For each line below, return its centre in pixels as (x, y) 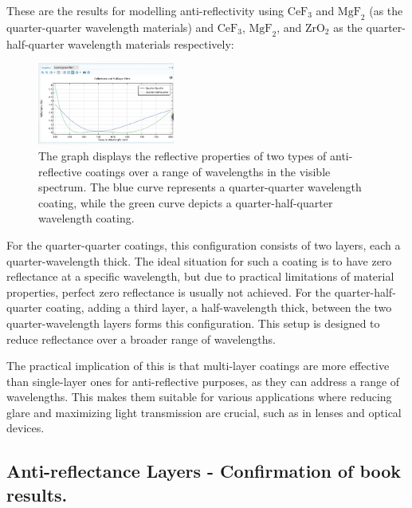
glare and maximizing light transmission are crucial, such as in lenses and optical (204, 412)
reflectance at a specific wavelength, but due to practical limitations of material (200, 276)
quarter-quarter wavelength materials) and (110, 27)
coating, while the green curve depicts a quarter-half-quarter (186, 202)
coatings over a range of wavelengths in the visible (208, 171)
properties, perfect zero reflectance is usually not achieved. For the (169, 291)
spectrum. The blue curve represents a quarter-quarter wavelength (200, 187)
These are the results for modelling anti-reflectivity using (145, 10)
